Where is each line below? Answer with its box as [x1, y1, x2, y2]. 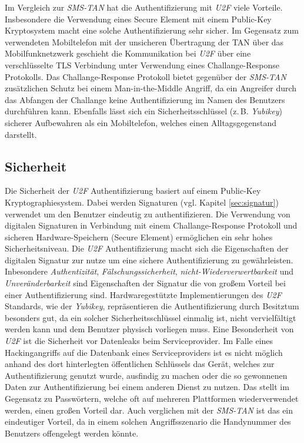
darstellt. [5, 128, 37, 140]
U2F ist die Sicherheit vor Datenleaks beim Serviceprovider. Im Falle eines [5, 335, 273, 347]
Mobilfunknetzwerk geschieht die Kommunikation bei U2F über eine [5, 47, 251, 59]
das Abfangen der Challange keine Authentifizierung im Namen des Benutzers [5, 93, 285, 105]
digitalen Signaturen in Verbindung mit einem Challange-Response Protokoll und [5, 219, 298, 232]
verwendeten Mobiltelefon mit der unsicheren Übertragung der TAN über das [5, 35, 284, 48]
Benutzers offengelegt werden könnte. [5, 427, 139, 439]
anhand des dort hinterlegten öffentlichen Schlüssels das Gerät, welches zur [5, 358, 275, 370]
